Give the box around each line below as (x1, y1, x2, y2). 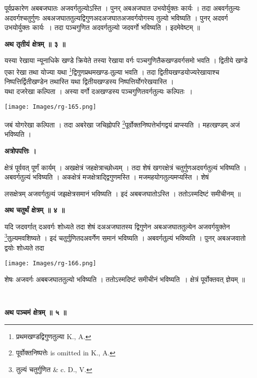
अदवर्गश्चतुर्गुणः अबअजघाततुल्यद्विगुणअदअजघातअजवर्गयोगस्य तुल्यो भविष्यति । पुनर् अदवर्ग (4, 12, 228, 23)
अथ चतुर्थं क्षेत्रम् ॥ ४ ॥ (4, 205, 65, 215)
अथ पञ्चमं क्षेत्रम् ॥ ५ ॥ (4, 307, 67, 317)
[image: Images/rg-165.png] (4, 103, 97, 111)
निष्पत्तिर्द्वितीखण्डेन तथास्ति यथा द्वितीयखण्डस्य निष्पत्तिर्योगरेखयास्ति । (4, 76, 174, 87)
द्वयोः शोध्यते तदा (4, 242, 44, 252)
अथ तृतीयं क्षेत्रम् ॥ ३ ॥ (4, 38, 66, 49)
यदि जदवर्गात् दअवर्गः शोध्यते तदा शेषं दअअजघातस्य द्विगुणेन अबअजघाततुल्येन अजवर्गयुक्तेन (4, 221, 230, 231)
